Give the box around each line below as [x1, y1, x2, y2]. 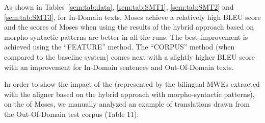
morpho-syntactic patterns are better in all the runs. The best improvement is [4, 31, 248, 42]
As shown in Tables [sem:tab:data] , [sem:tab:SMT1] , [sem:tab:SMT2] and [4, 2, 234, 12]
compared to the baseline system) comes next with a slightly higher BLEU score [4, 51, 255, 62]
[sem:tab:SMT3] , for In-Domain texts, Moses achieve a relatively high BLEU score [4, 11, 261, 22]
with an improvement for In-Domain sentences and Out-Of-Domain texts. [4, 61, 234, 72]
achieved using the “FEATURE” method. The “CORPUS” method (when [4, 41, 235, 52]
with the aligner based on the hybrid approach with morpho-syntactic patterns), [4, 88, 255, 99]
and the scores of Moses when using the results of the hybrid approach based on [4, 21, 254, 32]
